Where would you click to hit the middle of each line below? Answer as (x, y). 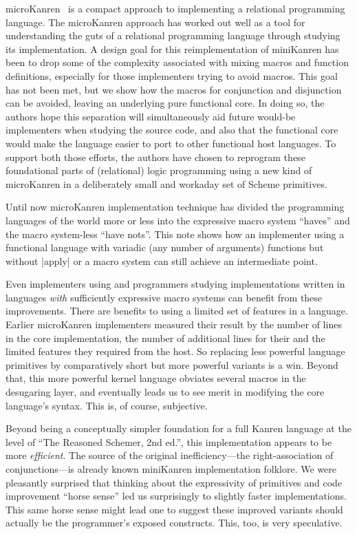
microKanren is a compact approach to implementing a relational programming (175, 8)
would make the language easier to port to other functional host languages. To (171, 143)
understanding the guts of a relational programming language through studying (173, 35)
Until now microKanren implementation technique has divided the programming (175, 207)
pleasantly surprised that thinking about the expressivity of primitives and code (174, 482)
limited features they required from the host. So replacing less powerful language (175, 351)
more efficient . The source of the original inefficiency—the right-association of (170, 455)
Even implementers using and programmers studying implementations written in (175, 284)
